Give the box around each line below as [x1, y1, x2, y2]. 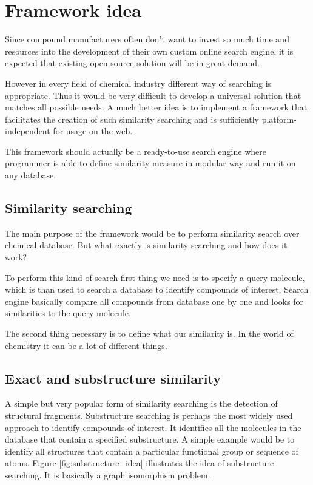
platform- [261, 112, 297, 125]
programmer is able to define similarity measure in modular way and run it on [5, 157, 296, 169]
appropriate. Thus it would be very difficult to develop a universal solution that [5, 89, 301, 101]
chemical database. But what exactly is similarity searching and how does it [5, 239, 288, 251]
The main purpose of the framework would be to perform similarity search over [5, 226, 300, 239]
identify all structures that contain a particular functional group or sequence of [5, 444, 298, 457]
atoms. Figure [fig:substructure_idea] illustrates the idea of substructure [5, 456, 274, 469]
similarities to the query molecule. [5, 307, 131, 319]
